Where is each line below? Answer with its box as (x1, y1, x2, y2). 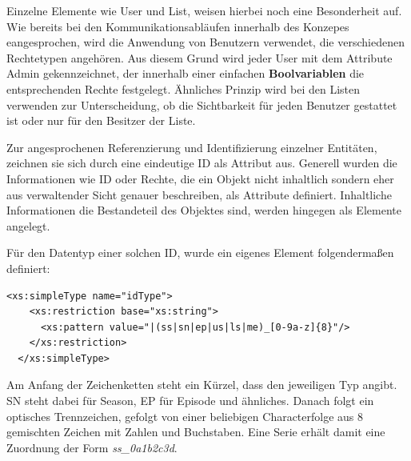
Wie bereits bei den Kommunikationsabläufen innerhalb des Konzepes (6, 18, 349, 34)
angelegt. (6, 217, 50, 234)
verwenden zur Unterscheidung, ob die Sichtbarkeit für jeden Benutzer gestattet (6, 96, 397, 113)
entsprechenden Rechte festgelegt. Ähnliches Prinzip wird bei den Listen (6, 80, 360, 97)
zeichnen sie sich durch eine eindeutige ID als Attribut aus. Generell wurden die (6, 154, 397, 171)
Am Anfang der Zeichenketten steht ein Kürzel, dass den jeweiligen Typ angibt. (6, 376, 397, 393)
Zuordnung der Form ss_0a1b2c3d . (6, 439, 178, 455)
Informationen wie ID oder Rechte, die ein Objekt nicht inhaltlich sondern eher (6, 170, 394, 186)
